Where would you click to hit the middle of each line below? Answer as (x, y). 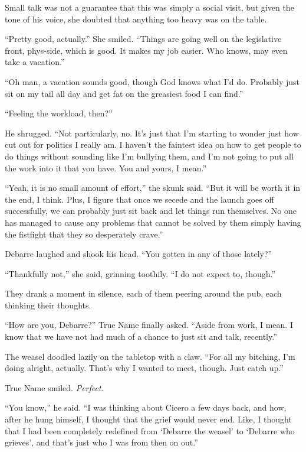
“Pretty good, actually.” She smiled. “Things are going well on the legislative (143, 39)
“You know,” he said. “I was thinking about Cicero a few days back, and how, (146, 407)
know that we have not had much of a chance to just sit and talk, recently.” (141, 336)
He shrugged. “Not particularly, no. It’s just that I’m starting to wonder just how (152, 133)
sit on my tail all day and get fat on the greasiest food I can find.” (124, 93)
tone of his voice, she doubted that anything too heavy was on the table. (136, 19)
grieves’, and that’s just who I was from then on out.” (101, 442)
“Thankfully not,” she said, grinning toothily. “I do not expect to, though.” (140, 273)
